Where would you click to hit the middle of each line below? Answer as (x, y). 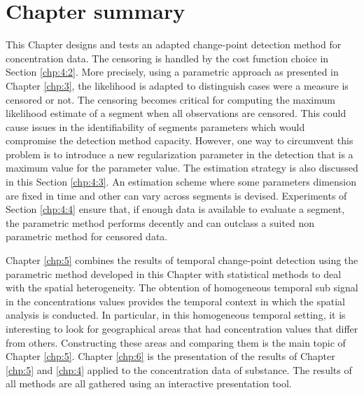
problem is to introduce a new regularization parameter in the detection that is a (180, 154)
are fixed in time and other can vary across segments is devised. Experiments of (176, 195)
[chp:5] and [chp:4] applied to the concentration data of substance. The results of (179, 369)
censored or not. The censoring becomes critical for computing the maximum (170, 99)
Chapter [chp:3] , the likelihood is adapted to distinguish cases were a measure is (177, 85)
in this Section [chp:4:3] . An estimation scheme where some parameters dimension (181, 182)
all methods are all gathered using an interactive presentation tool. (149, 383)
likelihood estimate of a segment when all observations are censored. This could (176, 113)
